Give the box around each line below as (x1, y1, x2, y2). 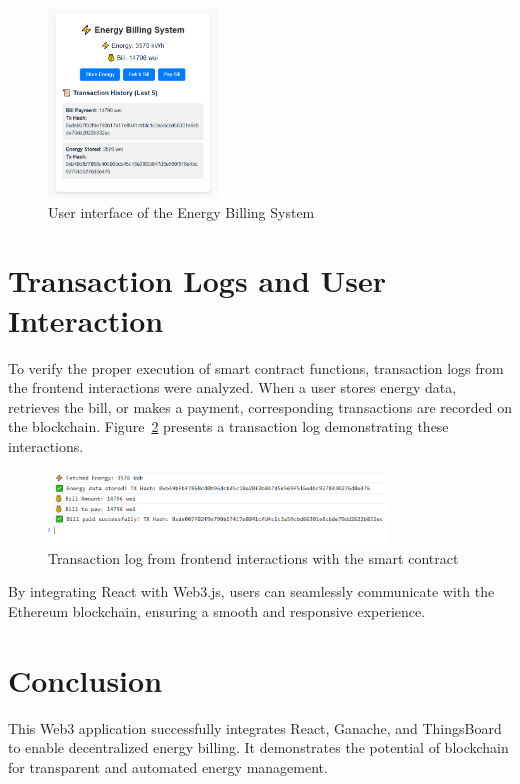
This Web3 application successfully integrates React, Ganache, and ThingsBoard (8, 717, 502, 738)
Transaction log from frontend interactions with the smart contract (48, 547, 459, 568)
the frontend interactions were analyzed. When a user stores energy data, (8, 377, 457, 398)
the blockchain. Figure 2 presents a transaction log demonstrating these (8, 416, 449, 437)
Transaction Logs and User (8, 260, 387, 301)
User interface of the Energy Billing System (48, 201, 315, 222)
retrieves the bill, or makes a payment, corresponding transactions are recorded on (8, 396, 512, 417)
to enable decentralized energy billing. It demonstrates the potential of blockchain (8, 737, 509, 758)
